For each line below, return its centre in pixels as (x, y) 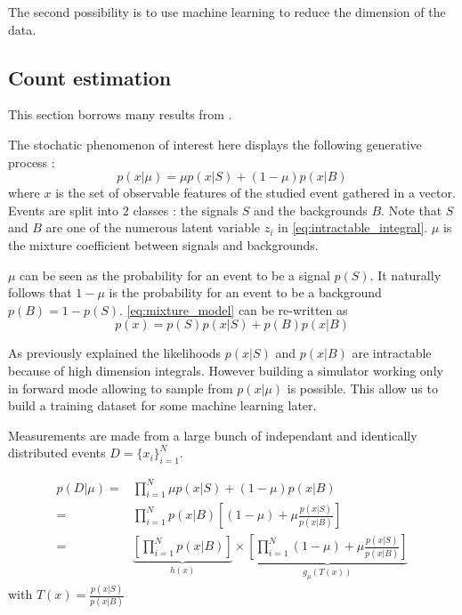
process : (32, 162)
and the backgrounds (311, 210)
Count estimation (90, 77)
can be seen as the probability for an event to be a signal (175, 275)
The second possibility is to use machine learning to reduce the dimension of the (227, 12)
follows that (40, 292)
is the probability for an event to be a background (245, 292)
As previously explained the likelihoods (115, 353)
